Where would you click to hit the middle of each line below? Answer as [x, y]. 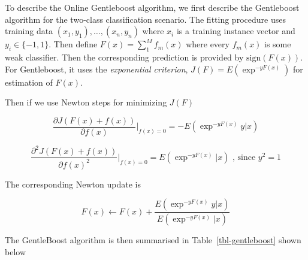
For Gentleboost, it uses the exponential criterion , [96, 69]
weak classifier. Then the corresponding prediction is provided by [124, 57]
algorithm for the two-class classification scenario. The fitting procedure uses [145, 19]
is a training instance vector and [236, 31]
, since [244, 157]
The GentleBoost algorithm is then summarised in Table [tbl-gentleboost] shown [153, 240]
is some [278, 44]
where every [208, 44]
